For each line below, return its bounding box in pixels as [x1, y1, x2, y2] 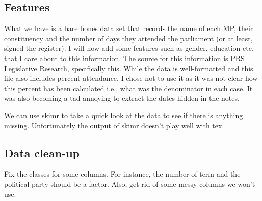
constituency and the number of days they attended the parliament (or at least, [4, 33, 253, 43]
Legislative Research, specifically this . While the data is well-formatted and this [4, 63, 253, 73]
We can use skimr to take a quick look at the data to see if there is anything [4, 109, 243, 120]
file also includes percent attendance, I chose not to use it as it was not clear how [4, 73, 258, 83]
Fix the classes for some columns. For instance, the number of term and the [4, 168, 241, 179]
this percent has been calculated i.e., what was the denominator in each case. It [4, 82, 253, 93]
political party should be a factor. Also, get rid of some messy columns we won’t [4, 178, 255, 189]
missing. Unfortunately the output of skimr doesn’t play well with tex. [4, 120, 224, 130]
